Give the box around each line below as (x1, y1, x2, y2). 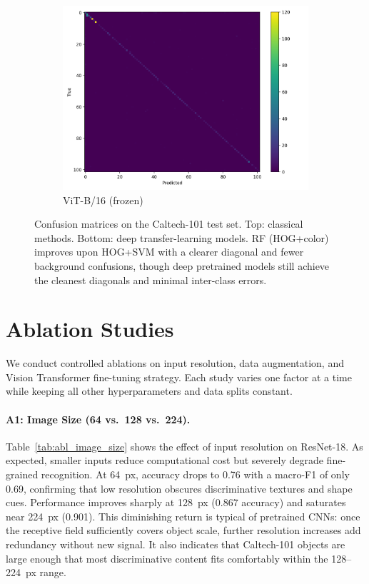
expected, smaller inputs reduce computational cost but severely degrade (6, 453, 323, 468)
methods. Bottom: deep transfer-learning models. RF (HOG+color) (34, 230, 329, 245)
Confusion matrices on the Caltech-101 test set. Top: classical (34, 216, 303, 231)
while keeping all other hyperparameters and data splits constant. (6, 383, 293, 398)
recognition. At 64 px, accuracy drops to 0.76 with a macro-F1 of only (41, 467, 350, 482)
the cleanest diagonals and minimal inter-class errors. (34, 272, 267, 287)
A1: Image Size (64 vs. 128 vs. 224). (6, 411, 191, 426)
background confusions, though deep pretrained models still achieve (34, 258, 330, 273)
